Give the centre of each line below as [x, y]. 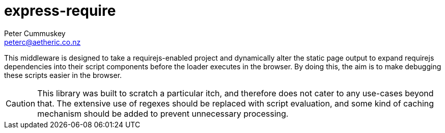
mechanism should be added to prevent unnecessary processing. [163, 113]
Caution [21, 103]
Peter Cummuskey [35, 33]
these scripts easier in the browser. [63, 75]
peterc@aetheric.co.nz [43, 42]
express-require [60, 11]
